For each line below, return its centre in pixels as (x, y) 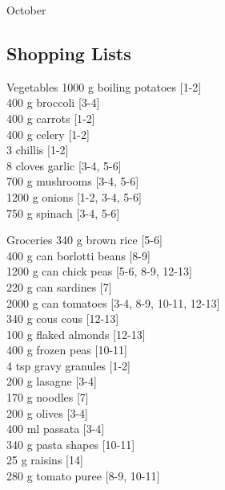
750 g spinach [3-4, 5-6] (63, 212)
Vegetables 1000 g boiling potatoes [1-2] (104, 86)
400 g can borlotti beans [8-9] (78, 255)
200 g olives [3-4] (47, 412)
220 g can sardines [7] (59, 286)
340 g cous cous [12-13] (63, 318)
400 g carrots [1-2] (51, 118)
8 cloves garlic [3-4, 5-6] (64, 165)
